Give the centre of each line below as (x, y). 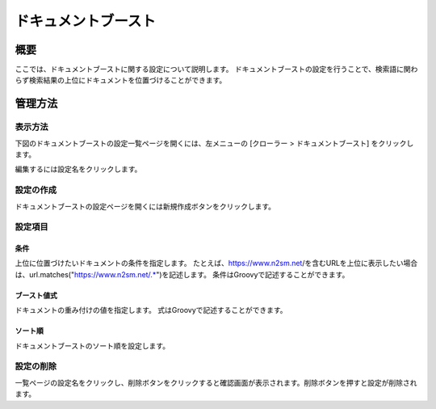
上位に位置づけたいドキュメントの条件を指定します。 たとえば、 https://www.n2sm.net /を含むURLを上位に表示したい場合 (216, 264)
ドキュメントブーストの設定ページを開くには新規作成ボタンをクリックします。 (145, 206)
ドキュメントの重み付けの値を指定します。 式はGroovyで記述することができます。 (151, 310)
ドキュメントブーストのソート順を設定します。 (92, 346)
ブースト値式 (36, 295)
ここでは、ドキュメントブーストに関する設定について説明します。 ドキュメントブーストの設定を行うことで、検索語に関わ (216, 70)
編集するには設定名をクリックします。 (78, 169)
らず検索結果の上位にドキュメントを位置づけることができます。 (121, 80)
